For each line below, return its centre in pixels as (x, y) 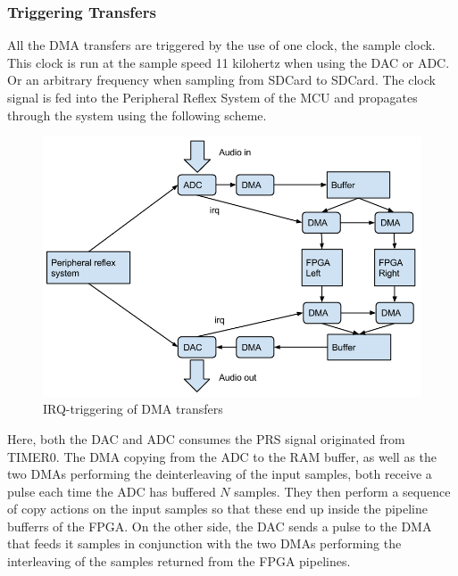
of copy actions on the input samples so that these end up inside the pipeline (218, 509)
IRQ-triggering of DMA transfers (133, 409)
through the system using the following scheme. (137, 115)
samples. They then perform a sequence (342, 491)
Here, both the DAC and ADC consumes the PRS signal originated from (206, 438)
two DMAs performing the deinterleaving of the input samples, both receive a (220, 474)
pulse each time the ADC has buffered (112, 491)
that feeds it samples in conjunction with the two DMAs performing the (204, 543)
